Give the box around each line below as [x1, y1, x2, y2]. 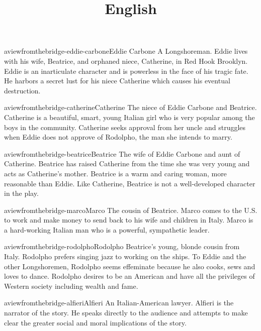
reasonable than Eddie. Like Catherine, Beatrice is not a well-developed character [4, 178, 255, 188]
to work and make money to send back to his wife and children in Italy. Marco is [4, 214, 253, 225]
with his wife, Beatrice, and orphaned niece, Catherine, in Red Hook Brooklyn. [4, 55, 248, 66]
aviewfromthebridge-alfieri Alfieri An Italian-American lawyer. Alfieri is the [4, 297, 234, 308]
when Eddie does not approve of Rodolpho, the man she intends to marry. [4, 132, 232, 142]
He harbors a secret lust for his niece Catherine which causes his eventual [4, 75, 230, 86]
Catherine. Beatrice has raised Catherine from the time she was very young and [4, 158, 250, 169]
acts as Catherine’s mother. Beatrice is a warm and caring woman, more [4, 168, 227, 178]
